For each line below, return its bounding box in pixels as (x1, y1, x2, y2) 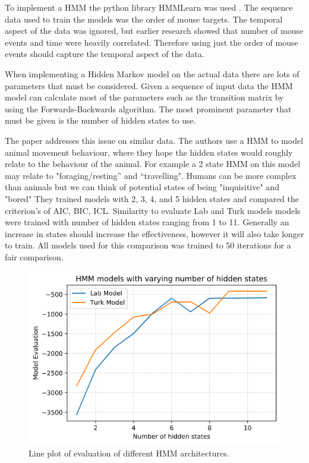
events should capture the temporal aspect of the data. (5, 48, 204, 60)
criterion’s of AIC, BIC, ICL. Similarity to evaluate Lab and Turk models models (5, 204, 301, 216)
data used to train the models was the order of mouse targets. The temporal (5, 12, 283, 25)
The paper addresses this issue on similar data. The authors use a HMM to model (5, 134, 304, 146)
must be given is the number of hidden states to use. (5, 114, 196, 127)
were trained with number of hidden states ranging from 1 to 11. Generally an (5, 216, 289, 228)
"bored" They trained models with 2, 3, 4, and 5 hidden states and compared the (5, 192, 299, 204)
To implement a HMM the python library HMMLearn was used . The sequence (5, 1, 293, 13)
